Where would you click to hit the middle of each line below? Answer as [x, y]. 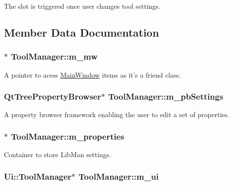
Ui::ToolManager [38, 176]
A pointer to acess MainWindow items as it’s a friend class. [93, 74]
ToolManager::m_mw [54, 56]
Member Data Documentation [82, 32]
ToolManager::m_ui [119, 176]
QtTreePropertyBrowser [53, 96]
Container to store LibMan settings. [58, 154]
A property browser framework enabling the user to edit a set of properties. [117, 114]
